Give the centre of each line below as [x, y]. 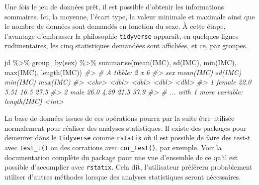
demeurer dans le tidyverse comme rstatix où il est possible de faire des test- [126, 138]
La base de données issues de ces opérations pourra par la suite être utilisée [120, 118]
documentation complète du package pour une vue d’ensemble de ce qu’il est [121, 157]
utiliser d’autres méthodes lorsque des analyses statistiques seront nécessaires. [123, 176]
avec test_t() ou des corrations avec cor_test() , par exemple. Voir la [113, 147]
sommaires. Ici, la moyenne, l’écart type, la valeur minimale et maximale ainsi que [130, 16]
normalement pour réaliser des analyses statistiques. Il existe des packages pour [126, 128]
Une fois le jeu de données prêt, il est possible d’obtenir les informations [114, 6]
